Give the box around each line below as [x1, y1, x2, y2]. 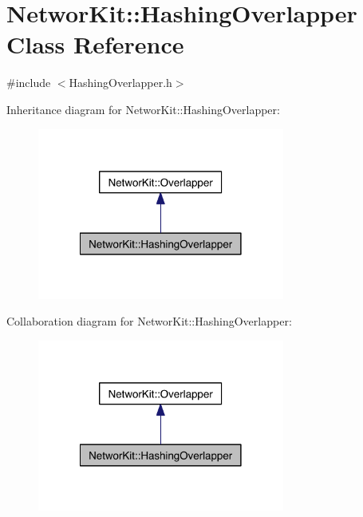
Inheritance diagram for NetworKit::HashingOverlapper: [6, 101, 280, 117]
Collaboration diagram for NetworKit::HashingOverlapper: [6, 313, 292, 330]
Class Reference [6, 28, 184, 61]
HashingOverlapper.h [69, 74, 172, 91]
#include [6, 74, 51, 91]
